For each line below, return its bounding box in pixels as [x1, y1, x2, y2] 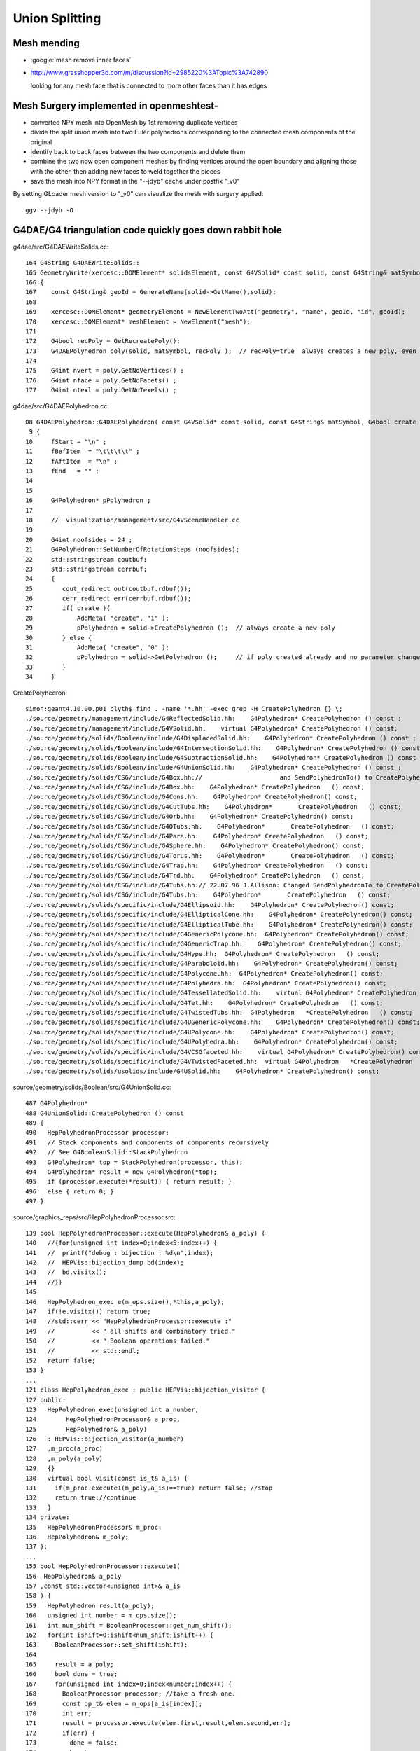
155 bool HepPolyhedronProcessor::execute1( [25, 1563, 181, 1570]
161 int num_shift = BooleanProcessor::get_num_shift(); [25, 1621, 232, 1629]
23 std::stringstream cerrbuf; [25, 565, 148, 573]
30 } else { [25, 634, 92, 642]
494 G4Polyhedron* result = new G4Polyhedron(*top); [25, 1168, 218, 1176]
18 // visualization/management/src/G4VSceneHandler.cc [25, 515, 239, 524]
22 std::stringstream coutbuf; [25, 555, 148, 563]
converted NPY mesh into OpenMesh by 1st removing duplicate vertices [30, 118, 238, 126]
